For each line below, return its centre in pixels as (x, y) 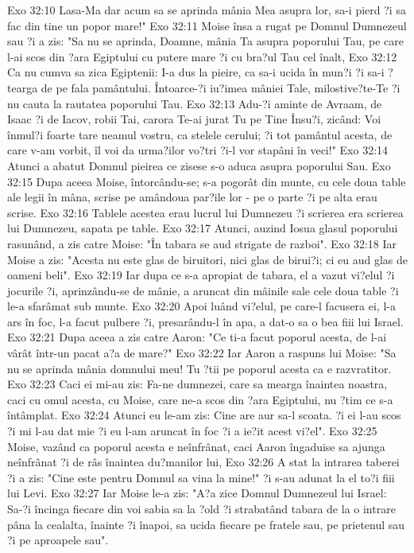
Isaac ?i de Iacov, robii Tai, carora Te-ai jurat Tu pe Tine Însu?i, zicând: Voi (194, 119)
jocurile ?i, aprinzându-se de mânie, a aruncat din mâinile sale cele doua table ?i (203, 290)
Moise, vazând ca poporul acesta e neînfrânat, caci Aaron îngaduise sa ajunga (196, 446)
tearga (23, 87)
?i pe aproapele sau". (58, 540)
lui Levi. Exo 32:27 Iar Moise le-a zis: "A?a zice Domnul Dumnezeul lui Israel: (197, 493)
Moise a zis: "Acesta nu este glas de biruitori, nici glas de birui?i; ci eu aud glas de (208, 259)
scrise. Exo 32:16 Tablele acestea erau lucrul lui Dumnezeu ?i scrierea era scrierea (205, 212)
